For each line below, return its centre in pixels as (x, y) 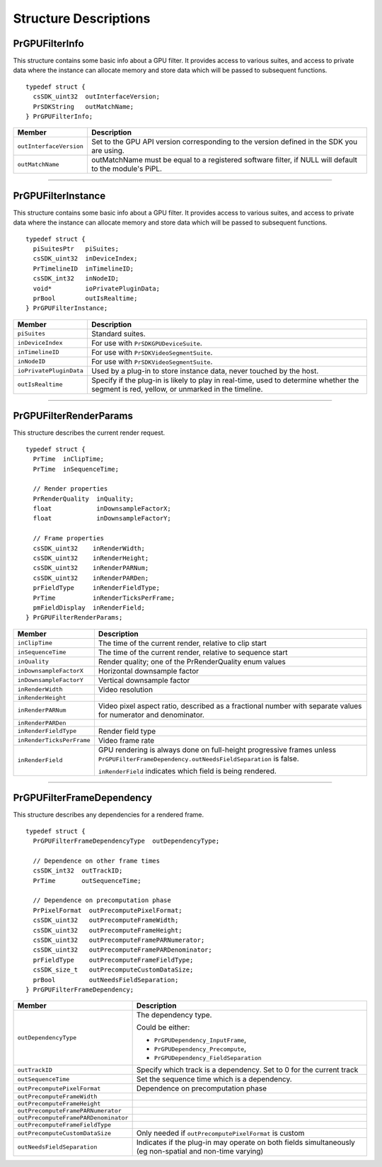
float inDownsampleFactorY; (102, 518)
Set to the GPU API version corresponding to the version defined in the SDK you (224, 142)
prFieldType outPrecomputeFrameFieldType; (113, 960)
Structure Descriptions (82, 18)
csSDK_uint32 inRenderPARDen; (91, 578)
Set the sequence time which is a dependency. (214, 1079)
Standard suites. (118, 334)
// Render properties (70, 489)
